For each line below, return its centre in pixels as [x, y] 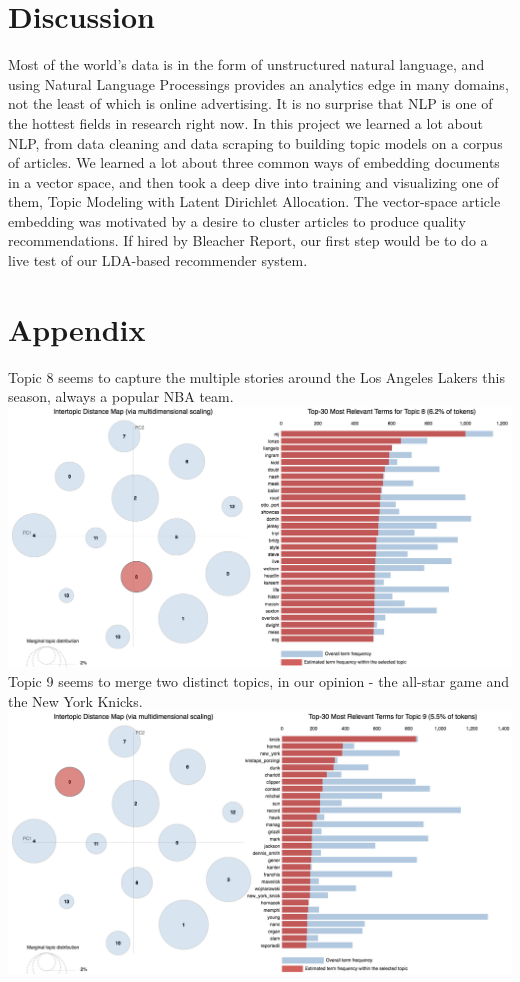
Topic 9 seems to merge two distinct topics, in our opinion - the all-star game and [258, 680]
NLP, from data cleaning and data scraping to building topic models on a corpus [255, 142]
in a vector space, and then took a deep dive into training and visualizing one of [253, 181]
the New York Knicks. [75, 700]
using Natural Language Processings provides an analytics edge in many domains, [258, 83]
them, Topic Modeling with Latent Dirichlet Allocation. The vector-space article [254, 201]
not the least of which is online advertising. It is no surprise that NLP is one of [250, 103]
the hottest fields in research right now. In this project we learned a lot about [245, 122]
